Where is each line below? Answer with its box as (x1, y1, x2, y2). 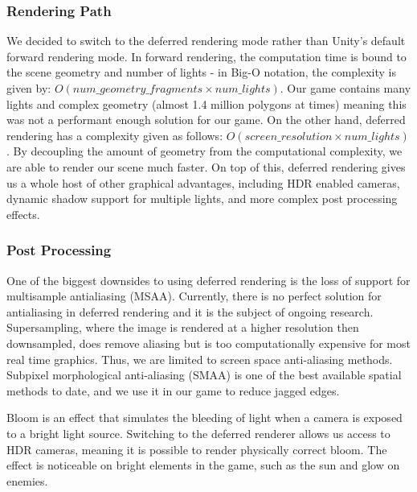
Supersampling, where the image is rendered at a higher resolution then (6, 319, 359, 336)
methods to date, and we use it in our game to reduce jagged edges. (6, 382, 340, 399)
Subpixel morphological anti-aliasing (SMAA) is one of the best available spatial (6, 366, 402, 383)
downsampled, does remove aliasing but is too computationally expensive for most (6, 334, 411, 351)
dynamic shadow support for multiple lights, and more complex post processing (6, 190, 398, 207)
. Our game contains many (280, 80, 411, 96)
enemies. (6, 472, 48, 489)
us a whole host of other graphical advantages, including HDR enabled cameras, (6, 174, 400, 191)
